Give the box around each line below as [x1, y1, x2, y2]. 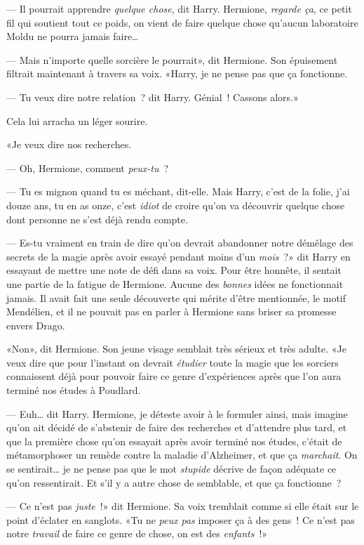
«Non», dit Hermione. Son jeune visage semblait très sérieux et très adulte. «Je [6, 341, 346, 356]
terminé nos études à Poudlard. [6, 383, 141, 398]
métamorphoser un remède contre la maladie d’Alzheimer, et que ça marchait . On [6, 447, 358, 462]
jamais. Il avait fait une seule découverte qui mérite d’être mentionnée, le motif [6, 290, 346, 305]
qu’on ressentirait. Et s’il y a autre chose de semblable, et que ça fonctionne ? [6, 475, 342, 490]
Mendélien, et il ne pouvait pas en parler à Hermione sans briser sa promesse [6, 304, 337, 319]
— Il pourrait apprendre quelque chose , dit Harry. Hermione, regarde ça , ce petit [6, 1, 352, 15]
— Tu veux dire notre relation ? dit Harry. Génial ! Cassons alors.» [6, 89, 299, 104]
